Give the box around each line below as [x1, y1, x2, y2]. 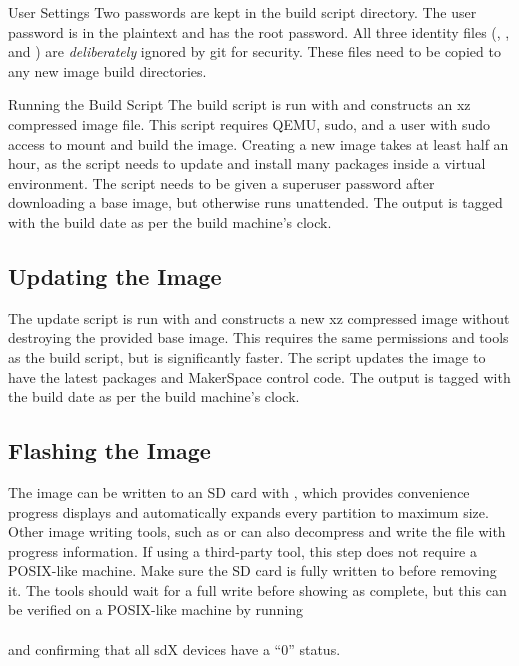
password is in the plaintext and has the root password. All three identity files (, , [8, 21, 510, 42]
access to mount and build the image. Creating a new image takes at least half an [8, 133, 509, 154]
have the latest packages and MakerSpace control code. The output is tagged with [8, 366, 511, 387]
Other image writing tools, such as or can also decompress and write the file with [8, 521, 506, 542]
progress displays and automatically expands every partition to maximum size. [8, 501, 489, 522]
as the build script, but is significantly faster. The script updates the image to [8, 346, 486, 367]
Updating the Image [8, 260, 222, 291]
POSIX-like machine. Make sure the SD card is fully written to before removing [8, 560, 497, 581]
